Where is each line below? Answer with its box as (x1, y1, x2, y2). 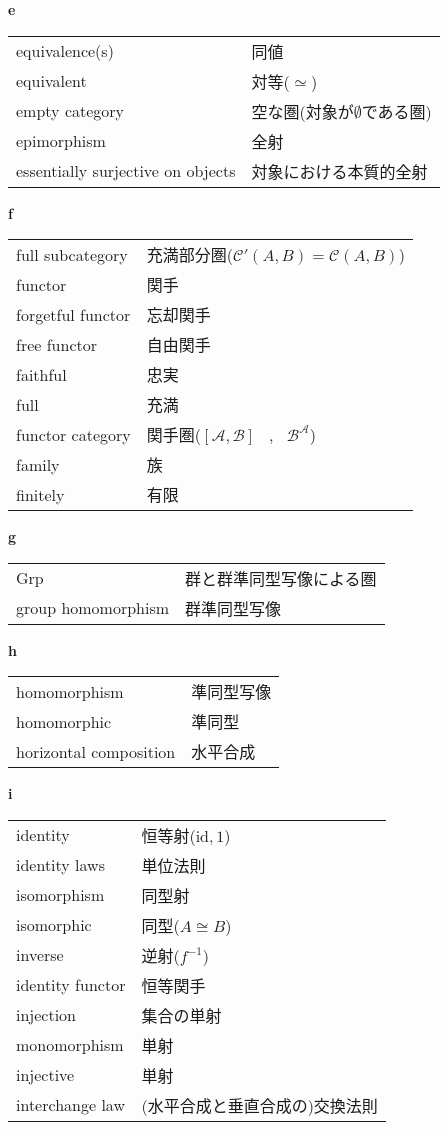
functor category (16, 422, 131, 446)
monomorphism (16, 1033, 124, 1057)
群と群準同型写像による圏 (185, 566, 377, 590)
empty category (16, 99, 125, 123)
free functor (16, 332, 97, 356)
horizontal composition (16, 739, 176, 763)
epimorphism (16, 129, 106, 153)
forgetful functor (16, 302, 131, 326)
